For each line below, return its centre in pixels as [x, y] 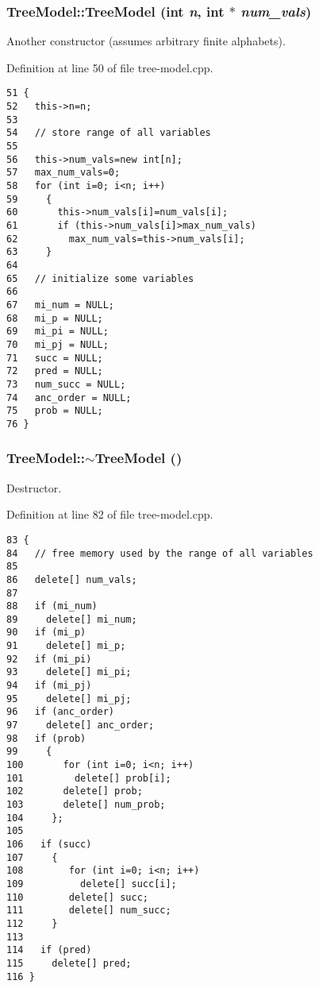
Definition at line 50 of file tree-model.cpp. [110, 67]
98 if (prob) [46, 738]
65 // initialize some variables [100, 278]
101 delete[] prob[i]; [89, 778]
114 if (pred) [49, 950]
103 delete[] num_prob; [86, 805]
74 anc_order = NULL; [69, 398]
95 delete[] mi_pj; [69, 699]
